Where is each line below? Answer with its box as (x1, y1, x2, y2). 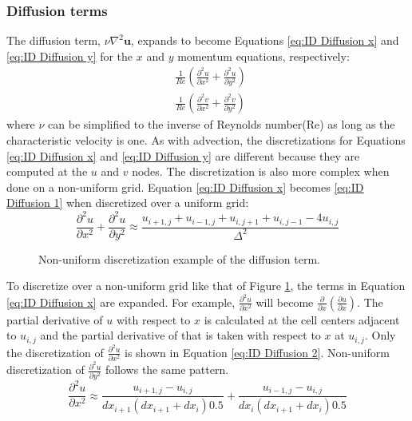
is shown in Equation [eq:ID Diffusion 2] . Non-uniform (125, 344, 390, 360)
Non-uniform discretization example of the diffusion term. (38, 250, 321, 267)
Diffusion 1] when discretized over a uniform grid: (6, 194, 249, 211)
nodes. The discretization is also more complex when (132, 163, 390, 180)
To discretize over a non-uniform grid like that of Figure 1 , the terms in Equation (6, 277, 406, 294)
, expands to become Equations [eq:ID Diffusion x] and (130, 32, 399, 49)
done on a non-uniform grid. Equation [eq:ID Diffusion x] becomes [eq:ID (6, 178, 364, 195)
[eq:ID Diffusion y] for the (6, 47, 133, 64)
